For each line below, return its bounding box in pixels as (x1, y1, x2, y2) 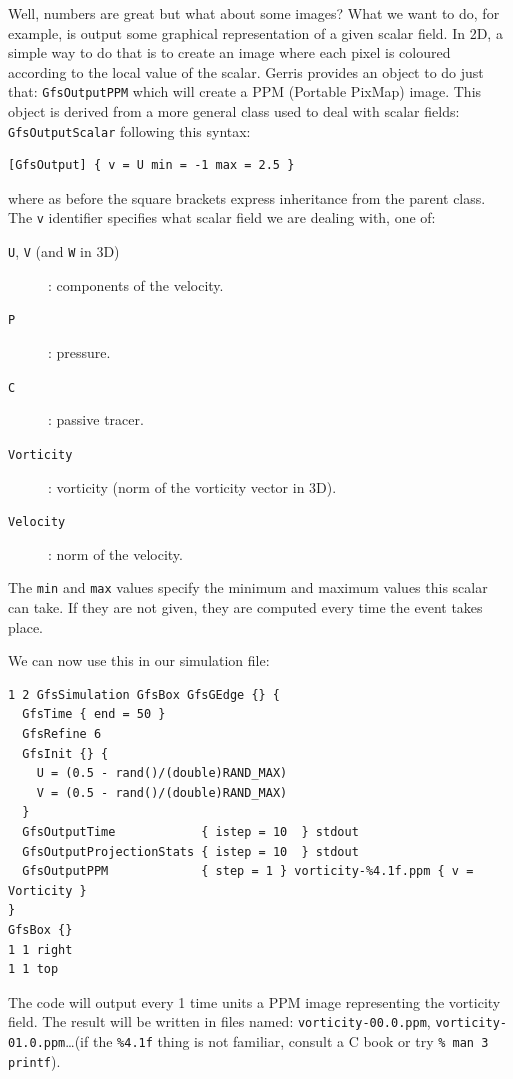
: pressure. (48, 342, 111, 363)
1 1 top (8, 962, 59, 977)
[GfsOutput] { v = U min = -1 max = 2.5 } (8, 158, 295, 173)
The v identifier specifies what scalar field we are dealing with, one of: (8, 207, 436, 228)
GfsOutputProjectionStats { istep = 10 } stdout (22, 844, 359, 859)
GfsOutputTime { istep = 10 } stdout (22, 824, 359, 839)
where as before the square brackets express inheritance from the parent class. (8, 187, 486, 208)
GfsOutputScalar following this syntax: (8, 120, 251, 141)
